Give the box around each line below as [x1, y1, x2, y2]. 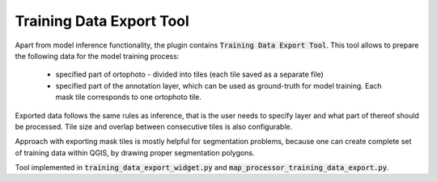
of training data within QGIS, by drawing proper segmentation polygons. [15, 147, 255, 157]
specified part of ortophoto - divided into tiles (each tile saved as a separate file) [55, 69, 324, 80]
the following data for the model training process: [15, 51, 180, 60]
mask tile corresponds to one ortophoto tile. [55, 93, 202, 102]
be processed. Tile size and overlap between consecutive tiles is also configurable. [15, 122, 293, 131]
